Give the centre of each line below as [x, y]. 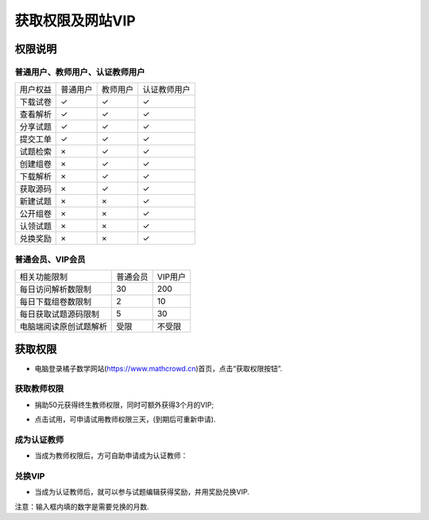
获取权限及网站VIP [75, 21]
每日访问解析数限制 [55, 289]
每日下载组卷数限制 [55, 302]
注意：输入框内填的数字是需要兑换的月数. [82, 506]
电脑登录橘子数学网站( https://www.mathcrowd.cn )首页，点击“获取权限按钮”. [158, 368]
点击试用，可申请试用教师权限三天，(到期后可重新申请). [125, 419]
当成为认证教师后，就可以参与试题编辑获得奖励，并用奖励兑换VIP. [142, 492]
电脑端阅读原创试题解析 [63, 327]
